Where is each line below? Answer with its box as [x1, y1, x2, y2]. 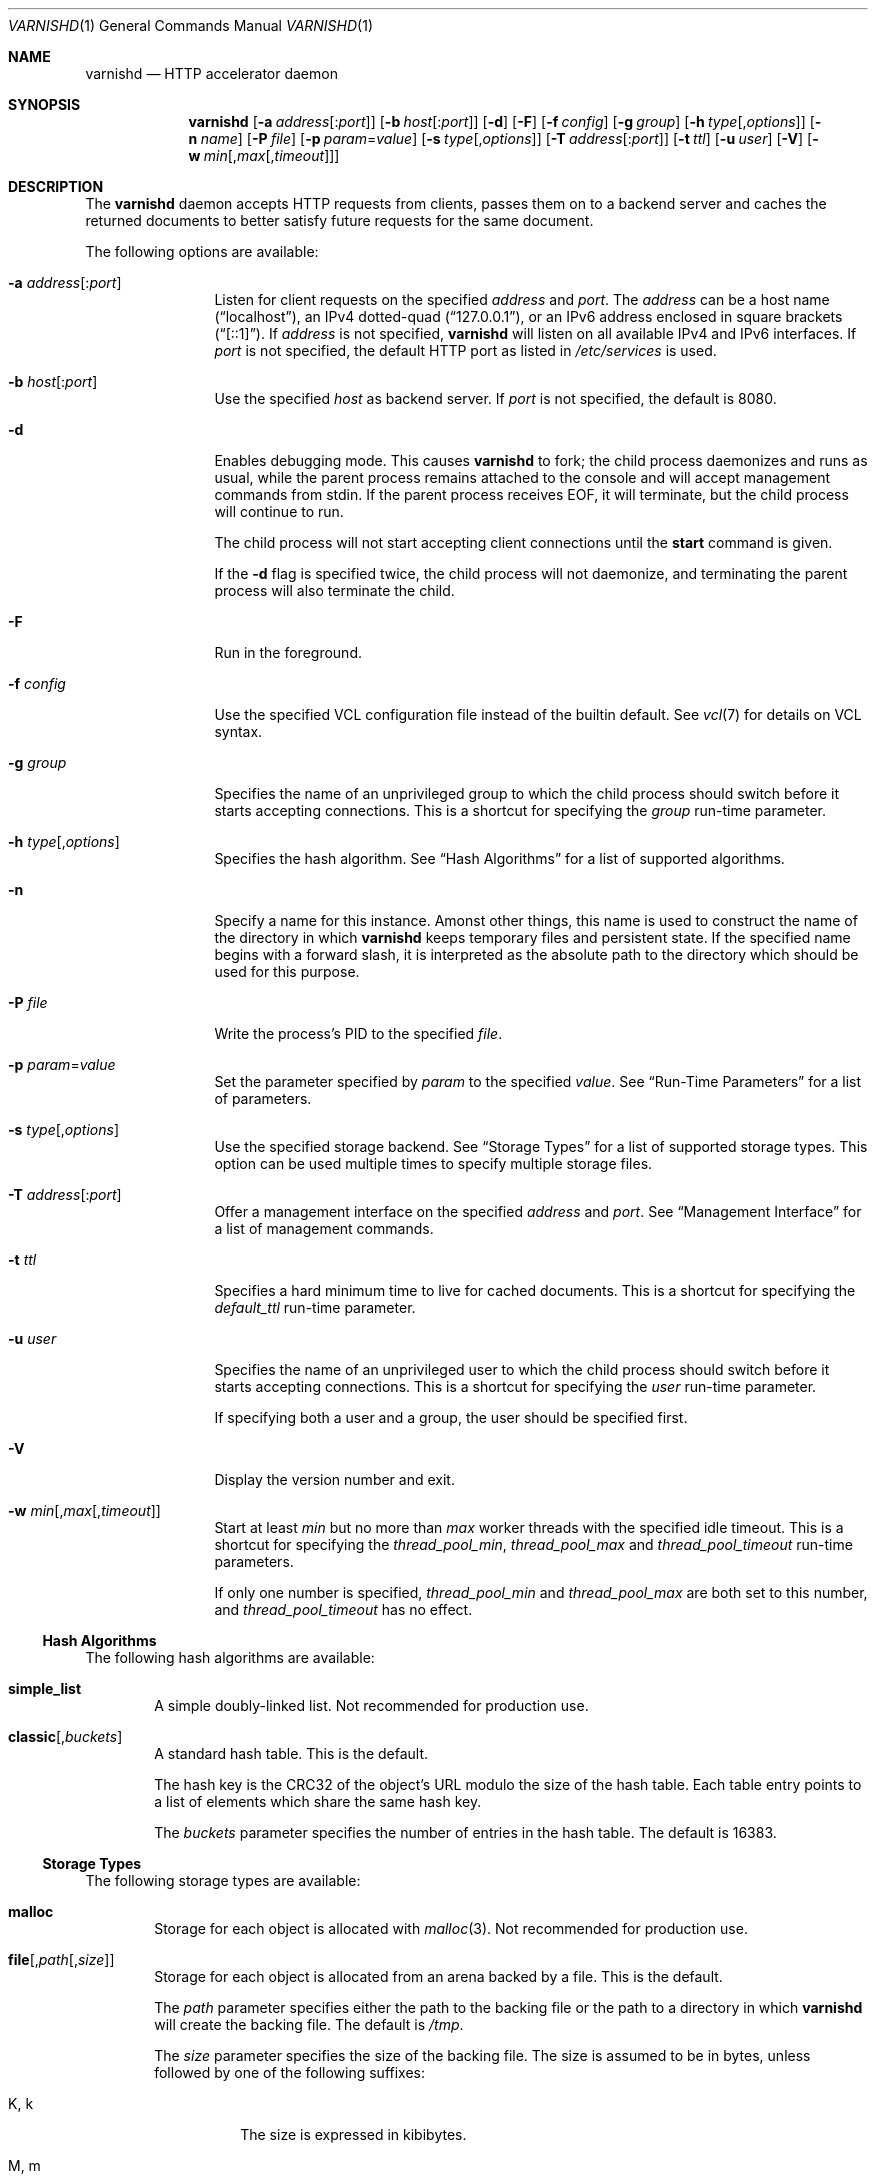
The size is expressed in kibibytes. [240, 2126, 467, 2143]
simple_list [8, 1680, 82, 1697]
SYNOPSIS [8, 96, 81, 113]
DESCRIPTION [8, 178, 104, 195]
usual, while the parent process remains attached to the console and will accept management [214, 469, 831, 486]
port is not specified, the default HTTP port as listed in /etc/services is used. [214, 342, 717, 359]
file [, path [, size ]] [8, 1951, 115, 1968]
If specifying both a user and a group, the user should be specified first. [214, 1409, 688, 1426]
